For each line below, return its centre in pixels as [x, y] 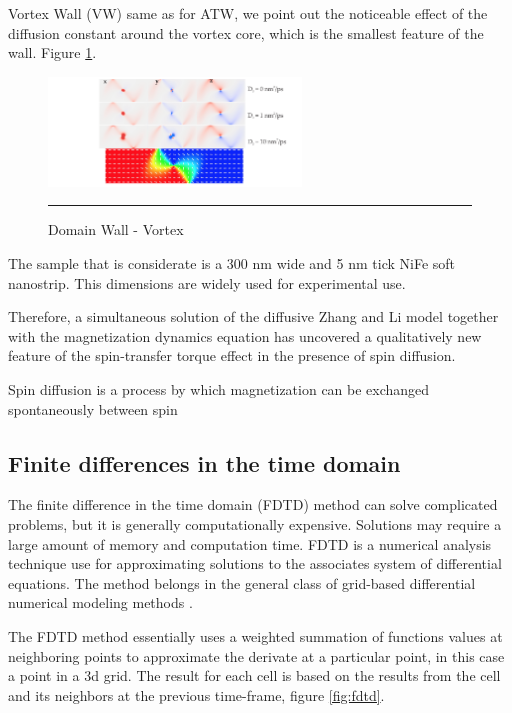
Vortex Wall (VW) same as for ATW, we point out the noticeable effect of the [248, 13]
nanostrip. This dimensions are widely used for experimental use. [207, 282]
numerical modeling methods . [100, 602]
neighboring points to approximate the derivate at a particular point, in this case [256, 655]
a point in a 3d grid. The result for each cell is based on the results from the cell [254, 675]
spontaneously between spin [93, 408]
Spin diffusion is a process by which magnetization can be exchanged [219, 388]
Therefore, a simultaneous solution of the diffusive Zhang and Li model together [253, 316]
